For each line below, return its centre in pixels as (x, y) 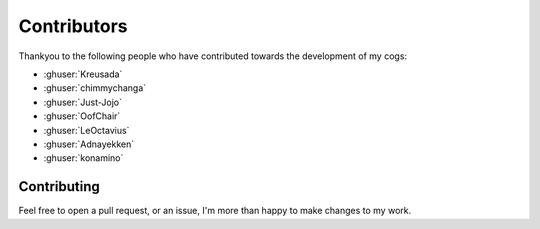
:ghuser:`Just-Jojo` (83, 102)
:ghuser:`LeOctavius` (86, 130)
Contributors (73, 26)
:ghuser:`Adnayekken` (89, 144)
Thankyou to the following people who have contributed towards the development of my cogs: (213, 56)
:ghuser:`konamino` (83, 158)
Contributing (59, 186)
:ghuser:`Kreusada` (83, 74)
